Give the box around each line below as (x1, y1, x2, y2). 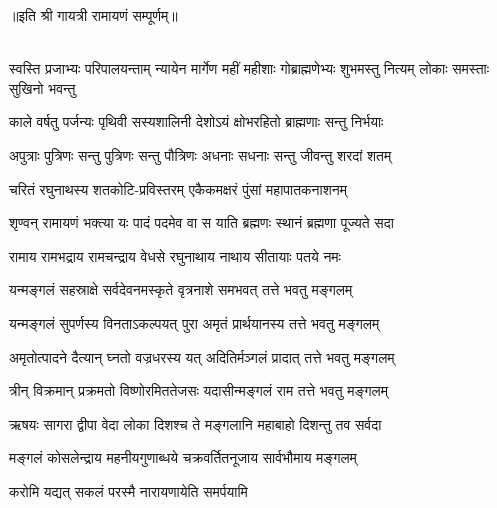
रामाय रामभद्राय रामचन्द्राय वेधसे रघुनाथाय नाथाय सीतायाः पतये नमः (9, 245, 341, 266)
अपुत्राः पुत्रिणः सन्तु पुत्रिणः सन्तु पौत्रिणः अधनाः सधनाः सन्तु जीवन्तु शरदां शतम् (9, 144, 392, 165)
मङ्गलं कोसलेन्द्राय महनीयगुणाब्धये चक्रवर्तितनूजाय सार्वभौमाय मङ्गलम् (9, 447, 357, 468)
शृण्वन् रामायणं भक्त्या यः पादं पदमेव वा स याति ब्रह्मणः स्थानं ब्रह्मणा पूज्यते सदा (9, 212, 394, 233)
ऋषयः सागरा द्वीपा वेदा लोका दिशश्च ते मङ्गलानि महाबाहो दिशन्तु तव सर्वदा (9, 413, 382, 434)
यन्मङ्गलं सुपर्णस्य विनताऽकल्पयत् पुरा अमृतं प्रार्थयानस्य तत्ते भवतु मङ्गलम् (9, 312, 380, 333)
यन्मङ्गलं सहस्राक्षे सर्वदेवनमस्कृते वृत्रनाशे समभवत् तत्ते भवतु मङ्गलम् (9, 279, 353, 300)
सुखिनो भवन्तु (9, 77, 76, 98)
